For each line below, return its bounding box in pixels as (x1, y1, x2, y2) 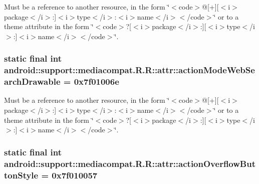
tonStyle (4, 168, 39, 181)
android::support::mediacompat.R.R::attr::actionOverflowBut (4, 157, 255, 169)
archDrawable (4, 75, 61, 88)
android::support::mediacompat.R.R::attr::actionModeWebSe (4, 64, 255, 76)
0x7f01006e (74, 75, 119, 88)
